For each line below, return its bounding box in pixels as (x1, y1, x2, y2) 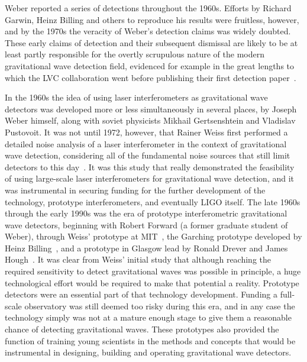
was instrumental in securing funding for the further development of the (5, 183, 266, 196)
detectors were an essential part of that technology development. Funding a (5, 288, 277, 300)
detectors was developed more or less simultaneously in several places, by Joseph (5, 102, 297, 115)
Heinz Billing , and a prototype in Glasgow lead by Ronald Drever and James (5, 241, 288, 254)
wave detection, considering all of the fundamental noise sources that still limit (5, 149, 290, 161)
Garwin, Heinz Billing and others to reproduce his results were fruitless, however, (5, 13, 299, 25)
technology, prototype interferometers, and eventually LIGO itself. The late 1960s (5, 195, 300, 208)
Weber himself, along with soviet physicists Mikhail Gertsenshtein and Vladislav (5, 114, 296, 127)
